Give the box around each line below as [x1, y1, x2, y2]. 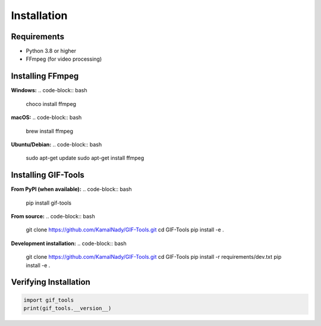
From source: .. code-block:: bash [11, 213, 95, 220]
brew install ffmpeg [26, 127, 74, 134]
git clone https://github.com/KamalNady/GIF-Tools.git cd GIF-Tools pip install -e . [26, 226, 224, 233]
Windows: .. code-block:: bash [11, 87, 87, 94]
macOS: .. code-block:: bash [11, 114, 82, 121]
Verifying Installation [11, 277, 90, 287]
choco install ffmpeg [26, 100, 77, 107]
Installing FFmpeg [11, 71, 79, 81]
